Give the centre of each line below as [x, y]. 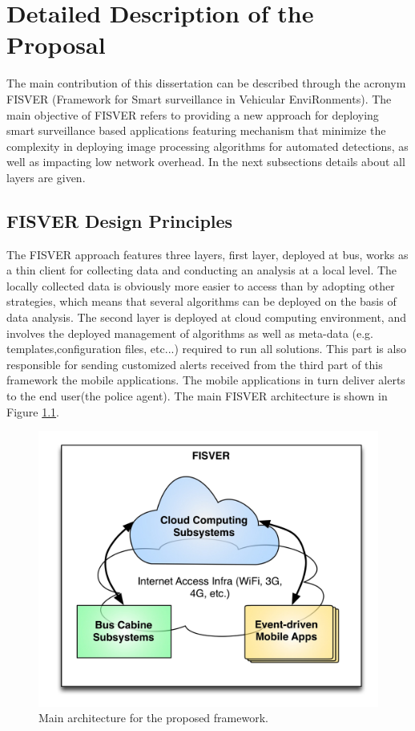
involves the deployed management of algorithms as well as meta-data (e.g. [190, 333]
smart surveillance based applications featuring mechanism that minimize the [196, 130]
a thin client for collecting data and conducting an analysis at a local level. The [202, 270]
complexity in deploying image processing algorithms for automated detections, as [207, 146]
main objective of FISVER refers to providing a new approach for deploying [193, 114]
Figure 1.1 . [33, 411]
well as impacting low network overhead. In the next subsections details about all [206, 162]
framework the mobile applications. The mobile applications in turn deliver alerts [206, 380]
